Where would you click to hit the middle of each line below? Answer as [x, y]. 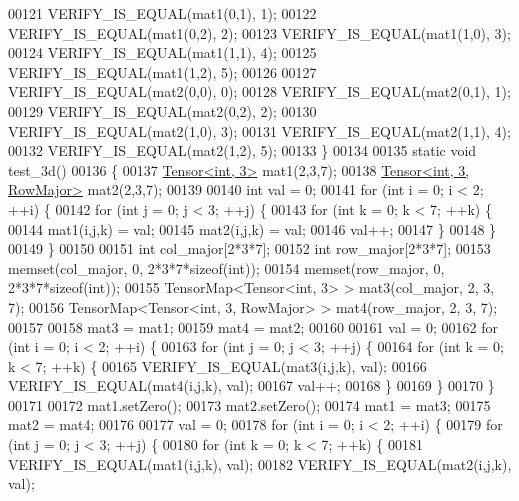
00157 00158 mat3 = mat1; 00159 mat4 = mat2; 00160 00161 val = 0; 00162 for [253, 326]
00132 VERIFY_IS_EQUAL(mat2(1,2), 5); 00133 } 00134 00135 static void [242, 150]
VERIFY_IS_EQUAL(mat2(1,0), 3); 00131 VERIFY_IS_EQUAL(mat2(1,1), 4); [259, 130]
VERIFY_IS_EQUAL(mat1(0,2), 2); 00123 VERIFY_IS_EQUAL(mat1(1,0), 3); [259, 32]
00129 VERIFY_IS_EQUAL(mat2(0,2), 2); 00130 [162, 110]
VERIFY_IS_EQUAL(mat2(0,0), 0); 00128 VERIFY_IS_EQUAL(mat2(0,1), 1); [259, 91]
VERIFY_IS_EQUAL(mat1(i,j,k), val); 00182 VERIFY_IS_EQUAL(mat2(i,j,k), [260, 463]
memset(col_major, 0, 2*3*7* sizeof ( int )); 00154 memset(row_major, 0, [226, 267]
